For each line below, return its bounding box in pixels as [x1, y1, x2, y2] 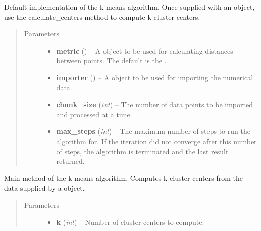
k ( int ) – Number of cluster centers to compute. [56, 216, 204, 227]
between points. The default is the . [56, 55, 167, 66]
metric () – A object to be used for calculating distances [56, 45, 233, 56]
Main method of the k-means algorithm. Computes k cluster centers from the [4, 172, 243, 183]
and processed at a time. [56, 109, 132, 119]
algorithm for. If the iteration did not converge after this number [56, 135, 257, 146]
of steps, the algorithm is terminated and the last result [56, 146, 229, 156]
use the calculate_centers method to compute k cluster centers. [4, 11, 200, 22]
